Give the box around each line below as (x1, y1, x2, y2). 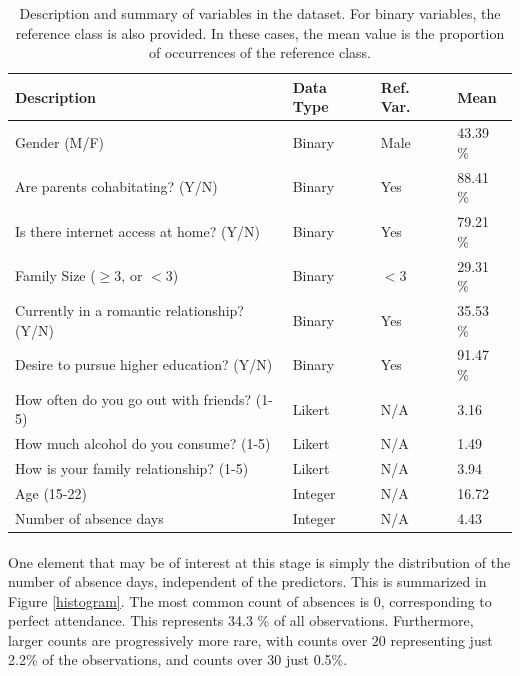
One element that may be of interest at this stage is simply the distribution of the (8, 551, 511, 572)
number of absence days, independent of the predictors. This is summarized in (8, 571, 487, 592)
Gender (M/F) (15, 132, 105, 153)
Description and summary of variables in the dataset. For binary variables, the (19, 3, 501, 23)
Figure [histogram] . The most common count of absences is (8, 590, 370, 611)
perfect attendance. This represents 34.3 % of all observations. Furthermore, (8, 610, 474, 631)
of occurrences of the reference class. (148, 42, 371, 63)
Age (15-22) (15, 482, 87, 503)
